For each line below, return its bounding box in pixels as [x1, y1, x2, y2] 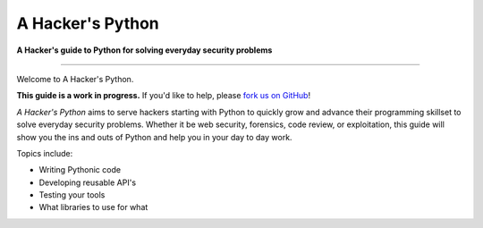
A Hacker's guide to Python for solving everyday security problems [16, 45, 273, 55]
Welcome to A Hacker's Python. [16, 73, 134, 84]
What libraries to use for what [38, 202, 148, 213]
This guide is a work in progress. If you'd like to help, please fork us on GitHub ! [16, 90, 311, 101]
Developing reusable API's [38, 177, 137, 188]
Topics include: [16, 148, 73, 158]
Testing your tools [38, 190, 106, 200]
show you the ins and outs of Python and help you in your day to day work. [16, 131, 292, 142]
